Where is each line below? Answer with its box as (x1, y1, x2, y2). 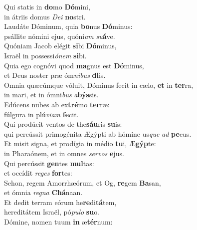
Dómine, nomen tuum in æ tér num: (4, 217, 113, 227)
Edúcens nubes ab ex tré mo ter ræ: (4, 99, 110, 109)
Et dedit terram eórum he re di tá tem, (4, 197, 117, 207)
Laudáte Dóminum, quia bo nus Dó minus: (4, 21, 133, 31)
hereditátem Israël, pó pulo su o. (4, 207, 100, 217)
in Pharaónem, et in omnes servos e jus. (4, 148, 124, 158)
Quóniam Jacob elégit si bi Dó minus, (4, 40, 117, 51)
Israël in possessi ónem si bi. (4, 50, 87, 60)
